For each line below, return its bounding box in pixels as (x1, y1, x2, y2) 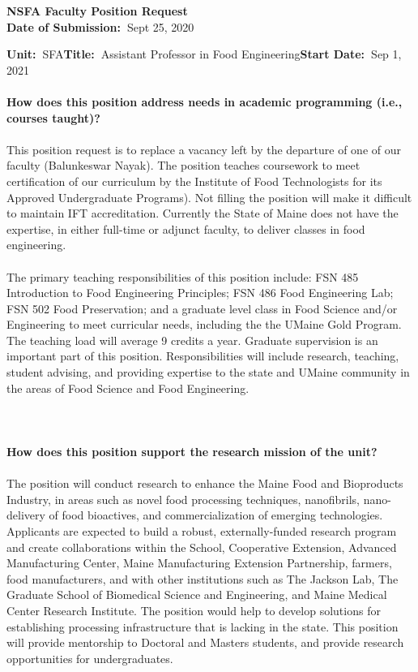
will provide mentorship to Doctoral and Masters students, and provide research (6, 634, 404, 651)
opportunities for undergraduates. (6, 649, 173, 666)
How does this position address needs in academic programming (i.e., (6, 93, 403, 110)
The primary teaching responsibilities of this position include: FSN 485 (6, 268, 359, 285)
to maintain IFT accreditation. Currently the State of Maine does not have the (6, 205, 399, 222)
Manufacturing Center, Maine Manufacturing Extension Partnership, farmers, (6, 554, 392, 571)
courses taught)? (6, 109, 100, 126)
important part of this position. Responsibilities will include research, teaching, (6, 347, 399, 364)
